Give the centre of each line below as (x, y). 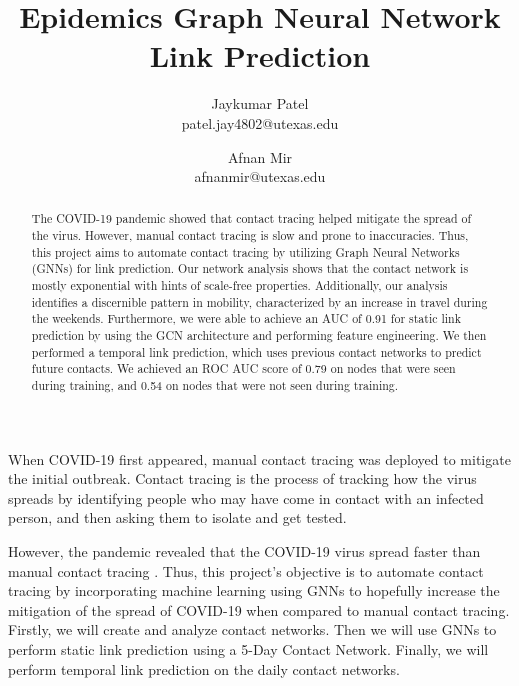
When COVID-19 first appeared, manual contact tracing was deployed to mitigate (259, 458)
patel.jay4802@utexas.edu (260, 122)
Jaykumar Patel (260, 103)
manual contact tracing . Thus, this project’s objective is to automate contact (246, 570)
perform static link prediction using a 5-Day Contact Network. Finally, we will (248, 649)
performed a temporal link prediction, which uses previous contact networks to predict (256, 351)
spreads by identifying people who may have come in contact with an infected (246, 497)
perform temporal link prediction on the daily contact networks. (204, 668)
